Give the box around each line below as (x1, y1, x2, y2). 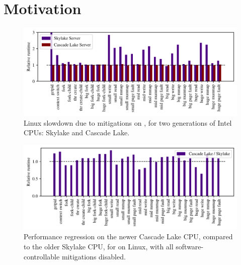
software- (176, 241, 204, 252)
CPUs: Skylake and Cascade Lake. (24, 127, 130, 138)
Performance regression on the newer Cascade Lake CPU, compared (24, 231, 233, 242)
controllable (24, 251, 60, 261)
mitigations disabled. (61, 251, 126, 261)
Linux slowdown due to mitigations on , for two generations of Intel (24, 117, 232, 128)
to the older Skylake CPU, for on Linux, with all (24, 241, 174, 252)
